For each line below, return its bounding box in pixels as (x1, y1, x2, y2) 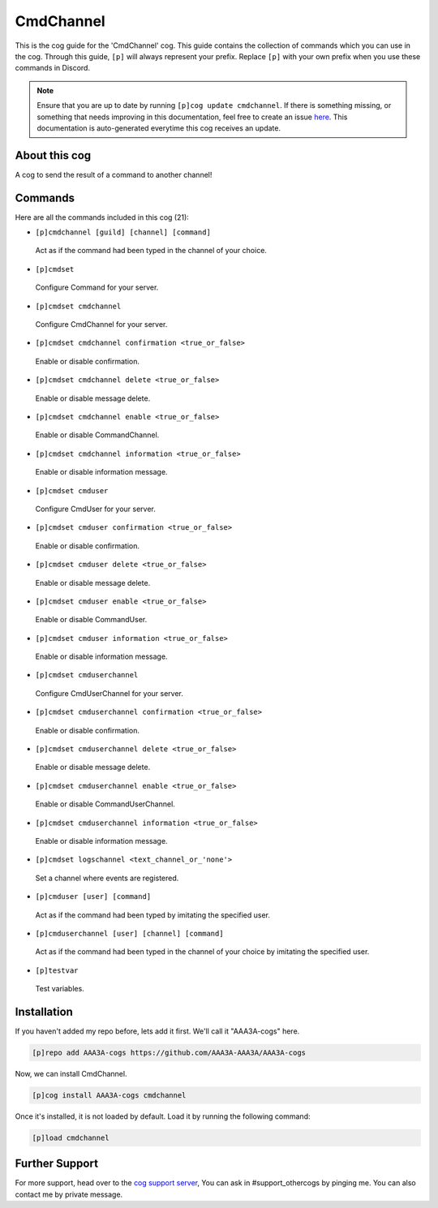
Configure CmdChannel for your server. (35, 320, 168, 329)
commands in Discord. (15, 63, 91, 73)
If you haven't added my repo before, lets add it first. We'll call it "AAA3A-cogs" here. (15, 1026, 300, 1036)
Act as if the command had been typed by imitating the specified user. (35, 909, 271, 920)
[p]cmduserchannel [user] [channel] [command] (35, 929, 224, 938)
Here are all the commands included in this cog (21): (15, 212, 190, 222)
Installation (15, 1004, 73, 1018)
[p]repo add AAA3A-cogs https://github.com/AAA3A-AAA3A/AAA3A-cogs (32, 1048, 307, 1057)
